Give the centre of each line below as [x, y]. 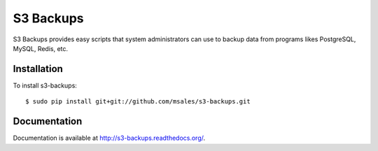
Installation [38, 69]
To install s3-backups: [45, 85]
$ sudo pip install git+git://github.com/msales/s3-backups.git [138, 102]
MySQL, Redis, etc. [41, 48]
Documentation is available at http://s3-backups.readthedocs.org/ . [109, 138]
